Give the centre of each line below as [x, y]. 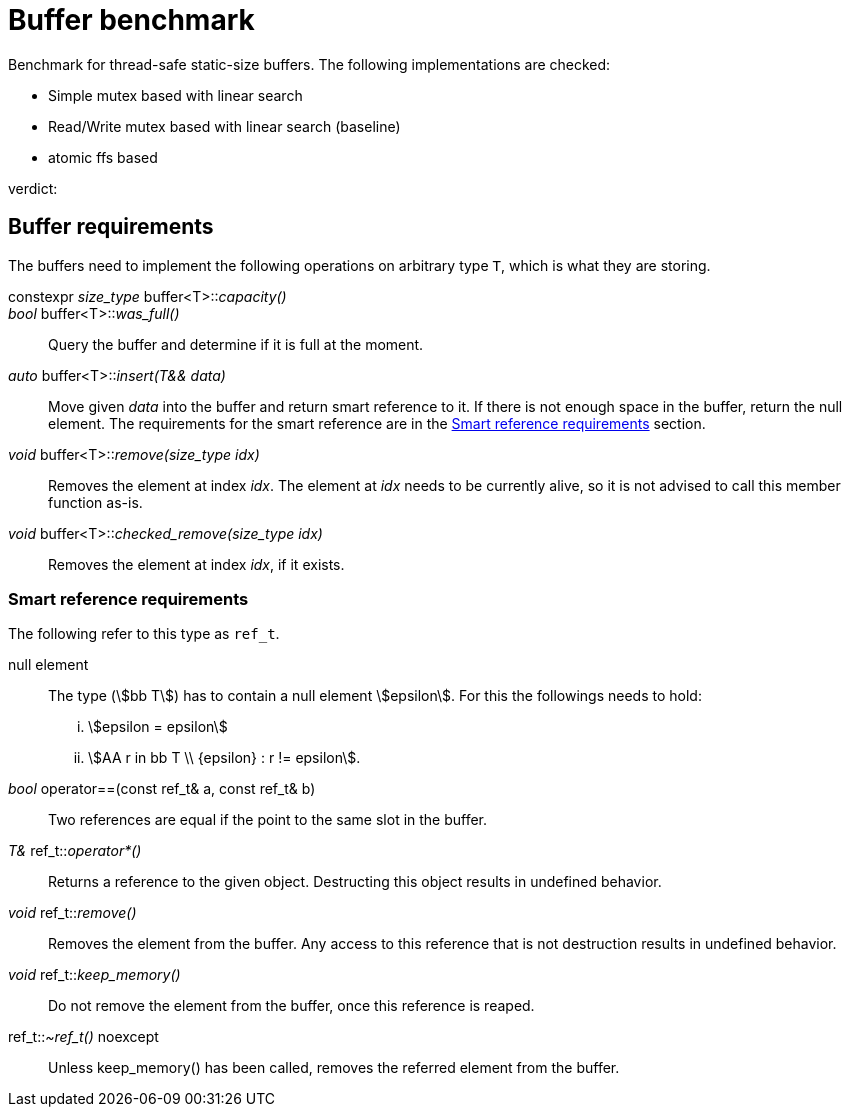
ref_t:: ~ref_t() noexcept [83, 1037]
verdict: [33, 188]
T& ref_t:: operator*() [75, 851]
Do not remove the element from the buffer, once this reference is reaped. [291, 1006]
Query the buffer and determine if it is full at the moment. [236, 344]
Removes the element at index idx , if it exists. [196, 564]
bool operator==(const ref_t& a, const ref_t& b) [162, 789]
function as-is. [95, 502]
